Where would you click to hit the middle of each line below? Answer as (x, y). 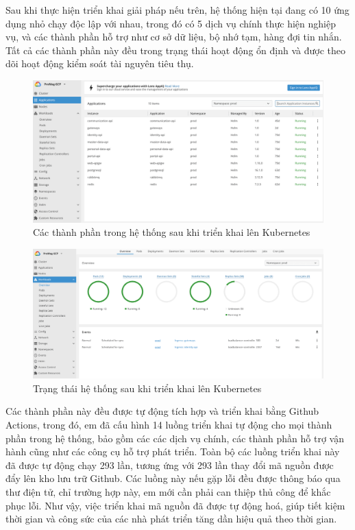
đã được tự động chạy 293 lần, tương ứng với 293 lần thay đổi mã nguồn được (170, 465)
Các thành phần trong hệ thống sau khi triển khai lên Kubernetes (172, 232)
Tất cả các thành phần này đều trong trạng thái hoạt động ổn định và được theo (175, 50)
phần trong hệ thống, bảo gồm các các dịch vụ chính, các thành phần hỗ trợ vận (175, 438)
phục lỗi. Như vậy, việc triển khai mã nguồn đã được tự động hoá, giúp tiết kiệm (175, 505)
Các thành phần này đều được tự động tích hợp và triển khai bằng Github (162, 411)
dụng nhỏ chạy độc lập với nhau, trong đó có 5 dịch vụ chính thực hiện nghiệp (171, 23)
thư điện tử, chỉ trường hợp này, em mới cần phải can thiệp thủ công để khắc (168, 491)
